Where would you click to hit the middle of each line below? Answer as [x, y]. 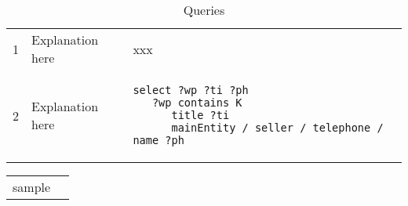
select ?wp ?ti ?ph [191, 90]
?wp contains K [197, 103]
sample [32, 187]
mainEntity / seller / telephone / [277, 128]
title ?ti [200, 115]
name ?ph [158, 140]
